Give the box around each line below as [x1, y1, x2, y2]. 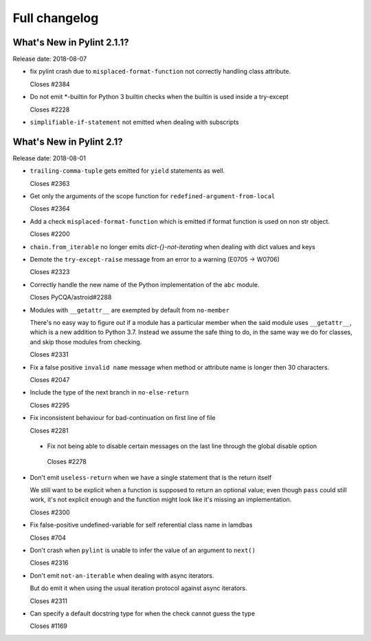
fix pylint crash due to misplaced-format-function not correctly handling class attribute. [30, 67, 291, 76]
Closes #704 [30, 534, 67, 542]
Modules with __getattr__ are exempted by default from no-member [30, 306, 230, 314]
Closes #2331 [30, 350, 69, 359]
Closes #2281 [30, 426, 69, 434]
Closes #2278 [47, 458, 87, 466]
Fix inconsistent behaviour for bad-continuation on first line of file [30, 414, 216, 422]
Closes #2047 [30, 375, 70, 383]
